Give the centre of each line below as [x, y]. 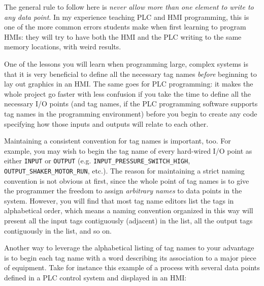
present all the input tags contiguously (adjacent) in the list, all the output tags [128, 220]
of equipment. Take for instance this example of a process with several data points [132, 267]
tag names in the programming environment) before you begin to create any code [131, 113]
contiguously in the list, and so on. [58, 230]
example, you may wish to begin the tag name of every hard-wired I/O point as [128, 150]
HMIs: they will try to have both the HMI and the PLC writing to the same [123, 36]
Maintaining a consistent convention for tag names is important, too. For [118, 141]
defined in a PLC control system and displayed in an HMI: [95, 277]
